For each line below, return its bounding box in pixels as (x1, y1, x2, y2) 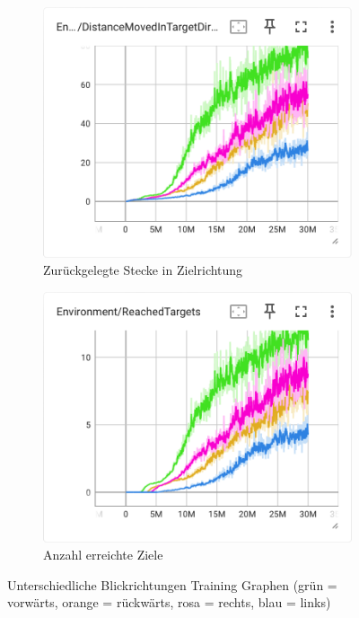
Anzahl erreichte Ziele (43, 545, 163, 564)
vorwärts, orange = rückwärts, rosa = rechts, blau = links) (7, 593, 331, 612)
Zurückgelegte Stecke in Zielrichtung (43, 260, 243, 279)
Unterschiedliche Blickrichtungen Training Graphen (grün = (7, 575, 337, 594)
